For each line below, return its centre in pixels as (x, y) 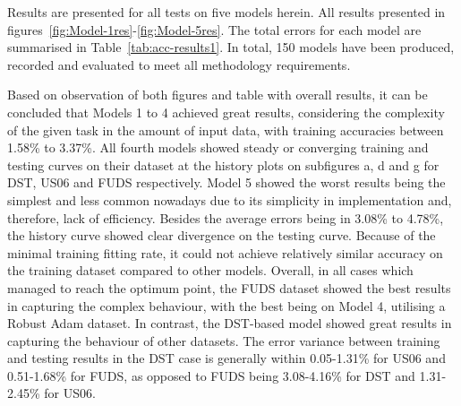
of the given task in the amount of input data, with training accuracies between (226, 130)
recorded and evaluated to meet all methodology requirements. (179, 64)
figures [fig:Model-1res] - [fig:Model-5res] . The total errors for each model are (214, 29)
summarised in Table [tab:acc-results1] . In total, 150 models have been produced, (231, 47)
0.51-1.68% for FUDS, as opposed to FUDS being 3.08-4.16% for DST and (211, 375)
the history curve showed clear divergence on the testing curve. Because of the (222, 235)
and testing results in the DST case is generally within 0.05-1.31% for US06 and (226, 358)
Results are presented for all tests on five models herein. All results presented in (226, 12)
